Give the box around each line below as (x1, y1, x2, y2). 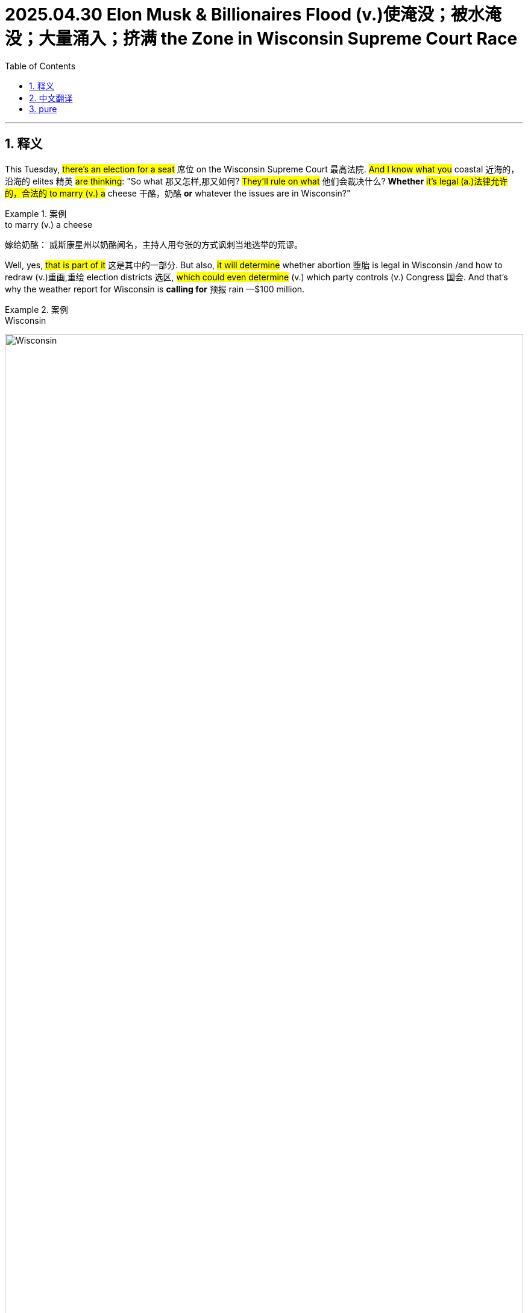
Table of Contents (5, 60, 76, 71)
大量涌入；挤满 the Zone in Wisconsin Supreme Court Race (39, 28, 518, 49)
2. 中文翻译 (29, 92, 73, 103)
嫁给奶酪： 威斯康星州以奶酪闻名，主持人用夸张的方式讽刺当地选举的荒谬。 (5, 239, 303, 250)
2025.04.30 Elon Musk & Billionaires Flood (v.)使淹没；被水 (5, 4, 485, 25)
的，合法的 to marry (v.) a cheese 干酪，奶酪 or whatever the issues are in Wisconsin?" (5, 187, 351, 198)
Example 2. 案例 (5, 304, 68, 315)
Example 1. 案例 (5, 208, 66, 219)
